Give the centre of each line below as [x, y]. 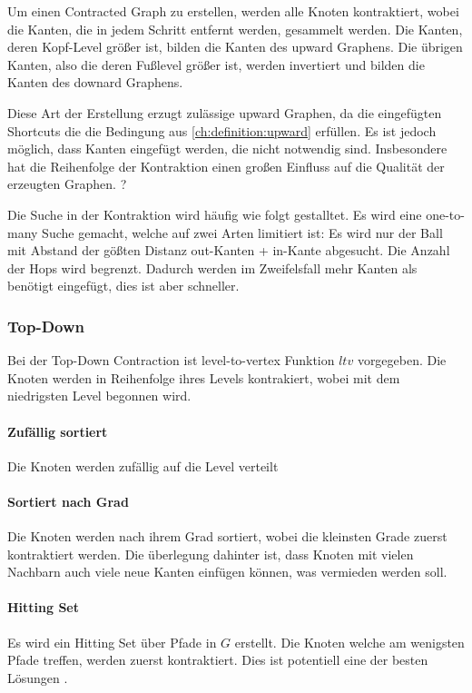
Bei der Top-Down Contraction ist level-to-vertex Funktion [171, 360]
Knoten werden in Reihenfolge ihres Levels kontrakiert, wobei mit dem [204, 377]
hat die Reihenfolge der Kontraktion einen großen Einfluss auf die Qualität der [226, 166]
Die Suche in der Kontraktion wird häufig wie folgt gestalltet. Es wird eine [215, 214]
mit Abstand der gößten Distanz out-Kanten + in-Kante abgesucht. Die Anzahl [229, 250]
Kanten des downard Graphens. [95, 82]
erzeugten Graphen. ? [67, 184]
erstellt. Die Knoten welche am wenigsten [349, 642]
